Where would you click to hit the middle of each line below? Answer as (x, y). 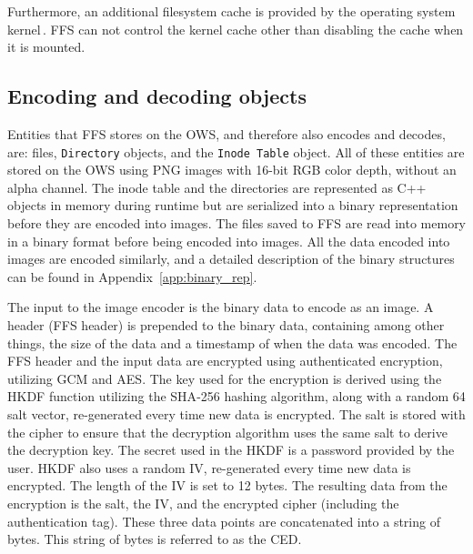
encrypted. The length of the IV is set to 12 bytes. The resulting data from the (227, 485)
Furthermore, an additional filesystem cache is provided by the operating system (231, 11)
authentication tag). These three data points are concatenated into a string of (224, 521)
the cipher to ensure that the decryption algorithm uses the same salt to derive (227, 432)
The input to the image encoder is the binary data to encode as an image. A (221, 307)
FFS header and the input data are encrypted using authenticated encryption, (225, 361)
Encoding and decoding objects (157, 96)
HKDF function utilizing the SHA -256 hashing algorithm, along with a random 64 (236, 396)
